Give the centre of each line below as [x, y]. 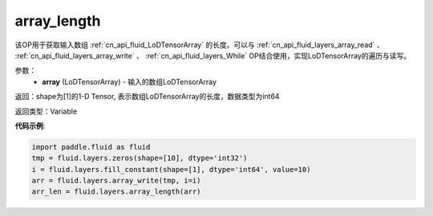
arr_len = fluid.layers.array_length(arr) [116, 192]
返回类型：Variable [46, 111]
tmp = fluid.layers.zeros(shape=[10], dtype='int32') [140, 158]
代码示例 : [30, 126]
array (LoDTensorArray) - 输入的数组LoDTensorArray [129, 82]
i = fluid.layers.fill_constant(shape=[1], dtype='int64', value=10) [171, 169]
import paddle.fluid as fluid [91, 147]
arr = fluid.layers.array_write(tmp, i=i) [116, 181]
